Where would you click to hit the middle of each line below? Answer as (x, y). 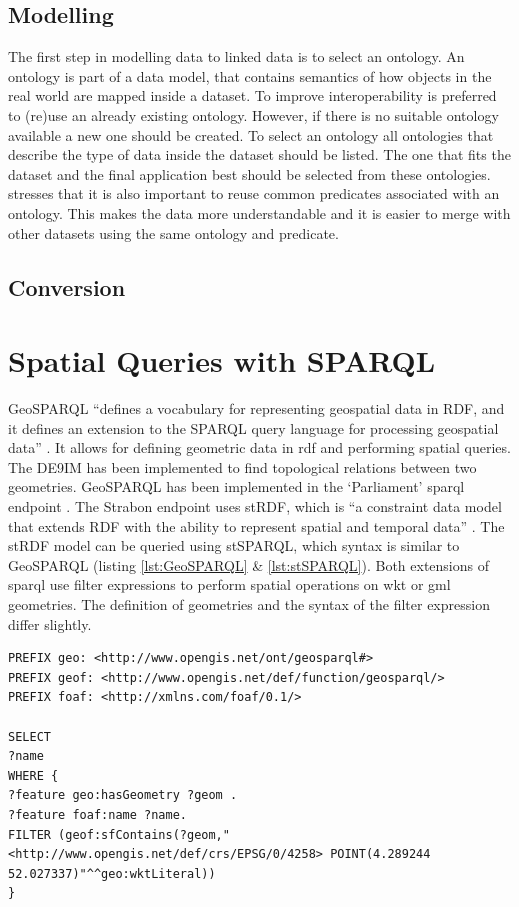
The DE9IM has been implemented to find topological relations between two (242, 466)
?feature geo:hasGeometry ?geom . (123, 795)
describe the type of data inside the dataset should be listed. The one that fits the (259, 154)
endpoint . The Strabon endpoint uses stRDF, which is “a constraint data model (255, 506)
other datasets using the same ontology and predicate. (173, 232)
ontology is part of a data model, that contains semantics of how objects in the (250, 75)
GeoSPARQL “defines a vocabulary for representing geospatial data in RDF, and (256, 408)
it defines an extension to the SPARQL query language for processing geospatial (253, 427)
